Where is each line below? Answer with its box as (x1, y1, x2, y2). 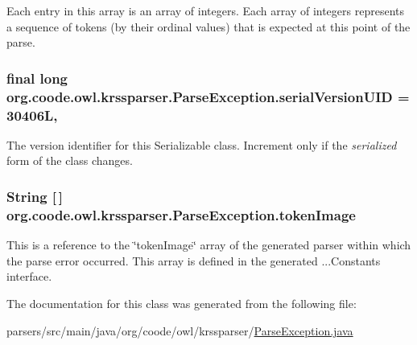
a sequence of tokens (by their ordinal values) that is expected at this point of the (6, 18, 411, 35)
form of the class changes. (6, 152, 133, 169)
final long (6, 68, 68, 88)
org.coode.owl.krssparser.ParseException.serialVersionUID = (6, 86, 410, 106)
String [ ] (6, 186, 64, 206)
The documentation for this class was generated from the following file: (6, 294, 357, 311)
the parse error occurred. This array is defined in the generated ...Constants (6, 252, 381, 269)
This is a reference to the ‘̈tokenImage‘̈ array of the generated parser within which (6, 236, 411, 253)
